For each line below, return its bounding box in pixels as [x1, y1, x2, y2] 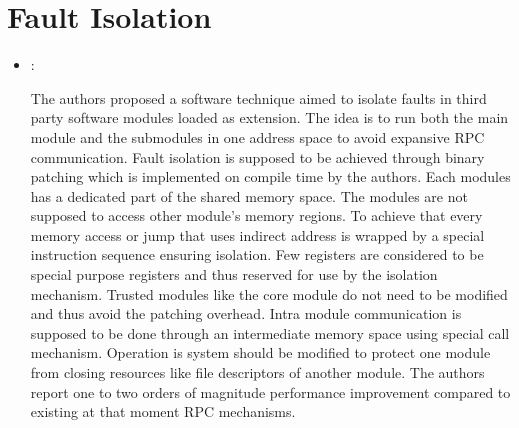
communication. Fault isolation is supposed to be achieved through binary [30, 146, 485, 167]
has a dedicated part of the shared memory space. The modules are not [30, 185, 468, 206]
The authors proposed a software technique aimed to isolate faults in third [30, 87, 487, 108]
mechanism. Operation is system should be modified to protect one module [30, 342, 491, 363]
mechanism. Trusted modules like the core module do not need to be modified [30, 283, 508, 304]
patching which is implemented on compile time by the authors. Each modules [30, 166, 511, 187]
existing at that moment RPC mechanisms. [30, 401, 296, 422]
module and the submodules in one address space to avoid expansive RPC [30, 126, 485, 147]
